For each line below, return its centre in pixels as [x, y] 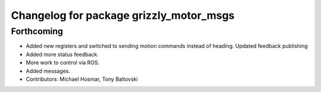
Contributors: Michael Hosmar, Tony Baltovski [82, 79]
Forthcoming [37, 31]
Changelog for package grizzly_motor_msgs [123, 15]
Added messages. [48, 71]
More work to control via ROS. [63, 63]
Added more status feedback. [62, 54]
